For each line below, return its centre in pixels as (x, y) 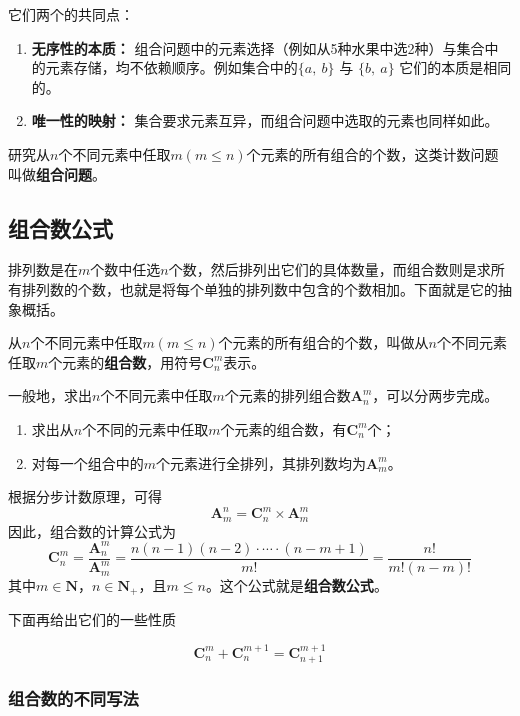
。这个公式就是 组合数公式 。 (296, 584)
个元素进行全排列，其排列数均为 (261, 462)
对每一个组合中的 (87, 462)
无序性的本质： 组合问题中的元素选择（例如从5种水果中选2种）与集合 (258, 47)
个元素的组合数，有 (283, 428)
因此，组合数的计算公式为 (92, 530)
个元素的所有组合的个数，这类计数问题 (372, 153)
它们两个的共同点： (71, 14)
